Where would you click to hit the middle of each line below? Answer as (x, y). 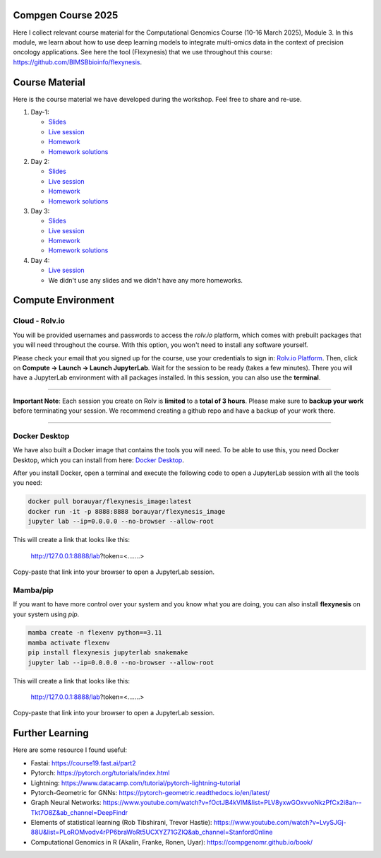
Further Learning (51, 733)
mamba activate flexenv (69, 642)
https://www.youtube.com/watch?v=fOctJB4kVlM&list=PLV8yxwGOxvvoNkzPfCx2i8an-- (232, 803)
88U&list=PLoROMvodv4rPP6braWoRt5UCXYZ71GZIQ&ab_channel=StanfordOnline (152, 832)
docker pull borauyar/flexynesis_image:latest (110, 501)
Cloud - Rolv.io (39, 321)
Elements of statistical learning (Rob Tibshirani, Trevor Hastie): (121, 823)
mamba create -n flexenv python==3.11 (95, 633)
